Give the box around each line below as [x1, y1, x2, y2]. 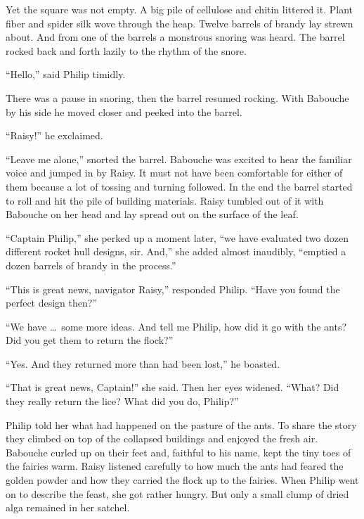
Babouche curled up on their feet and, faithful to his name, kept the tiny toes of [6, 444, 351, 459]
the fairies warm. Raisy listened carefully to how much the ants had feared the [6, 459, 344, 473]
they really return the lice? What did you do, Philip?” [6, 394, 239, 409]
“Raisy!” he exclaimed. [6, 128, 103, 143]
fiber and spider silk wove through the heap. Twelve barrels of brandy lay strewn [6, 15, 353, 30]
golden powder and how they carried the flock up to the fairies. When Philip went [6, 473, 359, 487]
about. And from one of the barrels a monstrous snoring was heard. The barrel [6, 30, 345, 44]
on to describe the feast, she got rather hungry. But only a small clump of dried [6, 486, 349, 501]
